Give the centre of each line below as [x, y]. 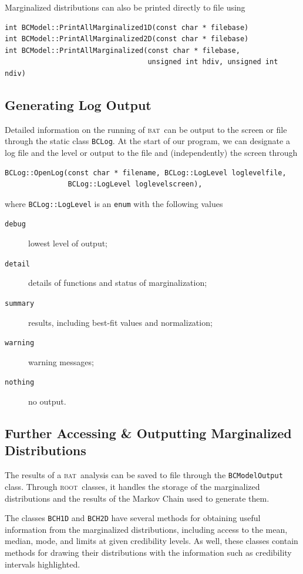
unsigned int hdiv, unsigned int [213, 62]
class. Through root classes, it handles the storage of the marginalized [132, 486]
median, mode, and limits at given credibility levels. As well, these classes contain [151, 541]
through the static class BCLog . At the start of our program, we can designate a [147, 141]
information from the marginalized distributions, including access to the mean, [146, 529]
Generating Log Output [78, 104]
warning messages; [61, 361]
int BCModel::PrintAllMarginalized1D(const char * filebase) [127, 27]
